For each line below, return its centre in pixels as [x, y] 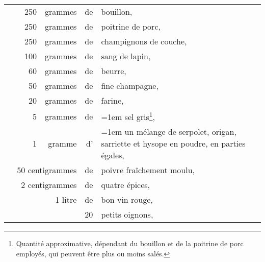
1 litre [66, 200]
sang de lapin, [126, 56]
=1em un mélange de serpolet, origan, [169, 132]
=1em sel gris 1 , [128, 116]
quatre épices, [126, 185]
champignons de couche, [144, 41]
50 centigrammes [47, 170]
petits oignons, [127, 215]
